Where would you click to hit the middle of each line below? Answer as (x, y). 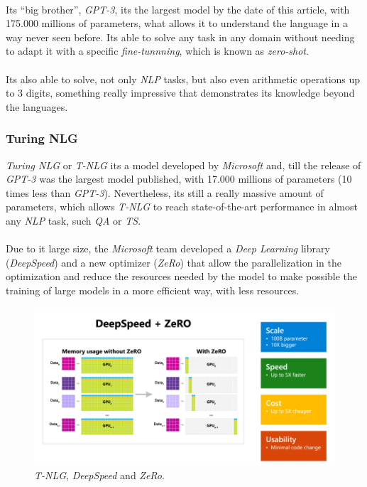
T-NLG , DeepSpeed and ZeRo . (99, 475)
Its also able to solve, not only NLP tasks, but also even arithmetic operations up (183, 79)
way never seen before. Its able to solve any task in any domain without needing (180, 37)
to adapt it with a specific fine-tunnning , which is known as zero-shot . (157, 51)
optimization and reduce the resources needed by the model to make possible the (182, 276)
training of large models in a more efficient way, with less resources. (153, 290)
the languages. (37, 106)
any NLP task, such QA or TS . (73, 220)
